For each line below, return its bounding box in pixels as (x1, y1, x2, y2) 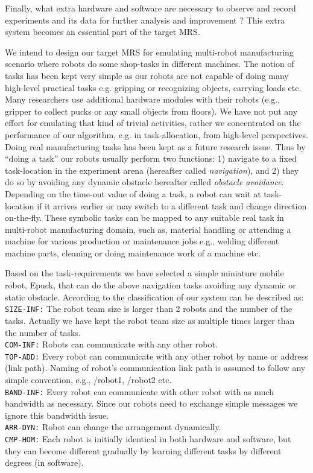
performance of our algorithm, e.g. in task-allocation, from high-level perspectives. (5, 128, 308, 141)
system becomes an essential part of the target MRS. (5, 25, 200, 38)
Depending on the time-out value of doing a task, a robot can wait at (5, 187, 261, 200)
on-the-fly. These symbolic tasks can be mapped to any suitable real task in (5, 211, 284, 224)
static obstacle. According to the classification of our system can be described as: (5, 290, 304, 303)
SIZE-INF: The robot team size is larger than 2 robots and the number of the (5, 302, 292, 315)
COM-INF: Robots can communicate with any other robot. (5, 338, 218, 351)
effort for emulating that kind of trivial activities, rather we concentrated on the (5, 116, 301, 129)
